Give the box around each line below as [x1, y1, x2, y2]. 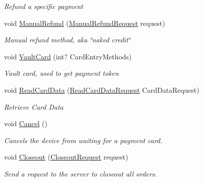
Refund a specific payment [4, 1, 83, 11]
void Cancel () [4, 118, 48, 129]
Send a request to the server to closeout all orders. [4, 168, 157, 179]
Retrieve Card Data [4, 101, 64, 112]
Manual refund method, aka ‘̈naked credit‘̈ [4, 34, 131, 45]
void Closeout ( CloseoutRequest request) [4, 152, 128, 162]
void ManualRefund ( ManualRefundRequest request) [4, 17, 165, 28]
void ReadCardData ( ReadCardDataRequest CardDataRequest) [4, 84, 200, 95]
